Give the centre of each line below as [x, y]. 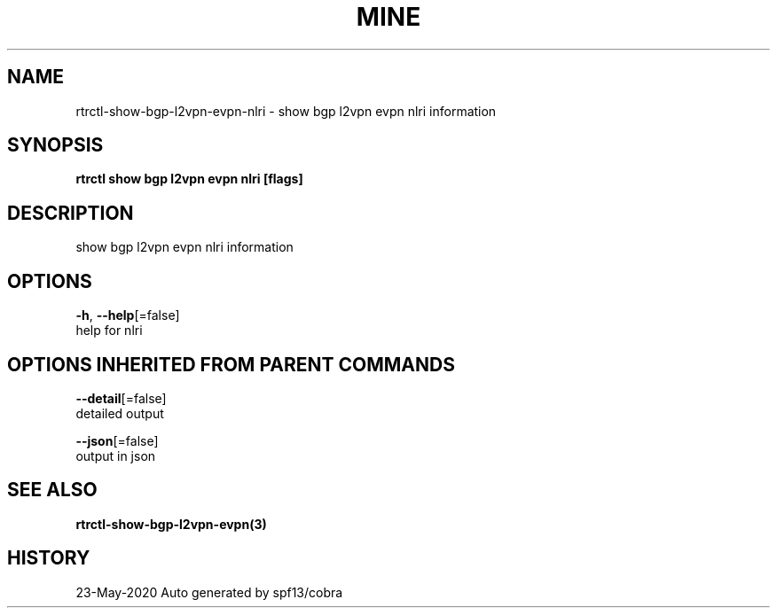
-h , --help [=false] [128, 315]
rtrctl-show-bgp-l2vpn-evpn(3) [171, 524]
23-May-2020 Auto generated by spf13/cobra [209, 592]
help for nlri [109, 331]
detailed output [120, 413]
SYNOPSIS [55, 145]
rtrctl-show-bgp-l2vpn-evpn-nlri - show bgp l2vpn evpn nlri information [286, 111]
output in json [116, 455]
